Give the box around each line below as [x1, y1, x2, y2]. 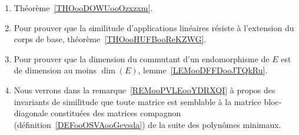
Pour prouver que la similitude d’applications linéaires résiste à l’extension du [14, 21, 294, 33]
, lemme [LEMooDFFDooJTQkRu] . [138, 64, 268, 76]
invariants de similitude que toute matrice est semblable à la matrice [14, 95, 261, 107]
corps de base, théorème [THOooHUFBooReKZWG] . [14, 33, 207, 45]
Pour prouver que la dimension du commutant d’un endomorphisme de [14, 52, 270, 65]
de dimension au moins [14, 64, 97, 76]
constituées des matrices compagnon [51, 107, 181, 119]
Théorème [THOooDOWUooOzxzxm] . [14, 2, 153, 14]
